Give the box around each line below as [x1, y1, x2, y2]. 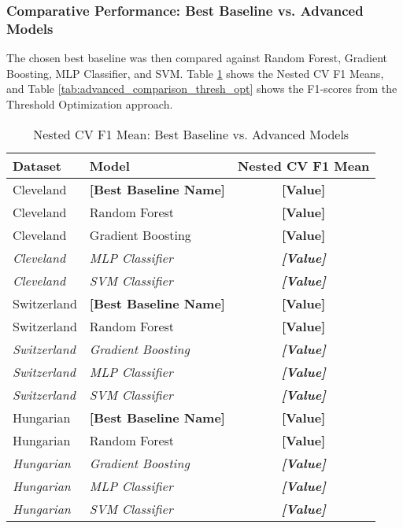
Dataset [13, 156, 62, 175]
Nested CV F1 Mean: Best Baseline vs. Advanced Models [33, 124, 349, 143]
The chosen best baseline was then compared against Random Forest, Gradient [6, 50, 388, 66]
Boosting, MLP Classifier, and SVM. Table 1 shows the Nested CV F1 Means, [6, 65, 384, 81]
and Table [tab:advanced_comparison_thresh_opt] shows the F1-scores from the [6, 80, 397, 97]
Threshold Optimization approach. [6, 95, 173, 112]
